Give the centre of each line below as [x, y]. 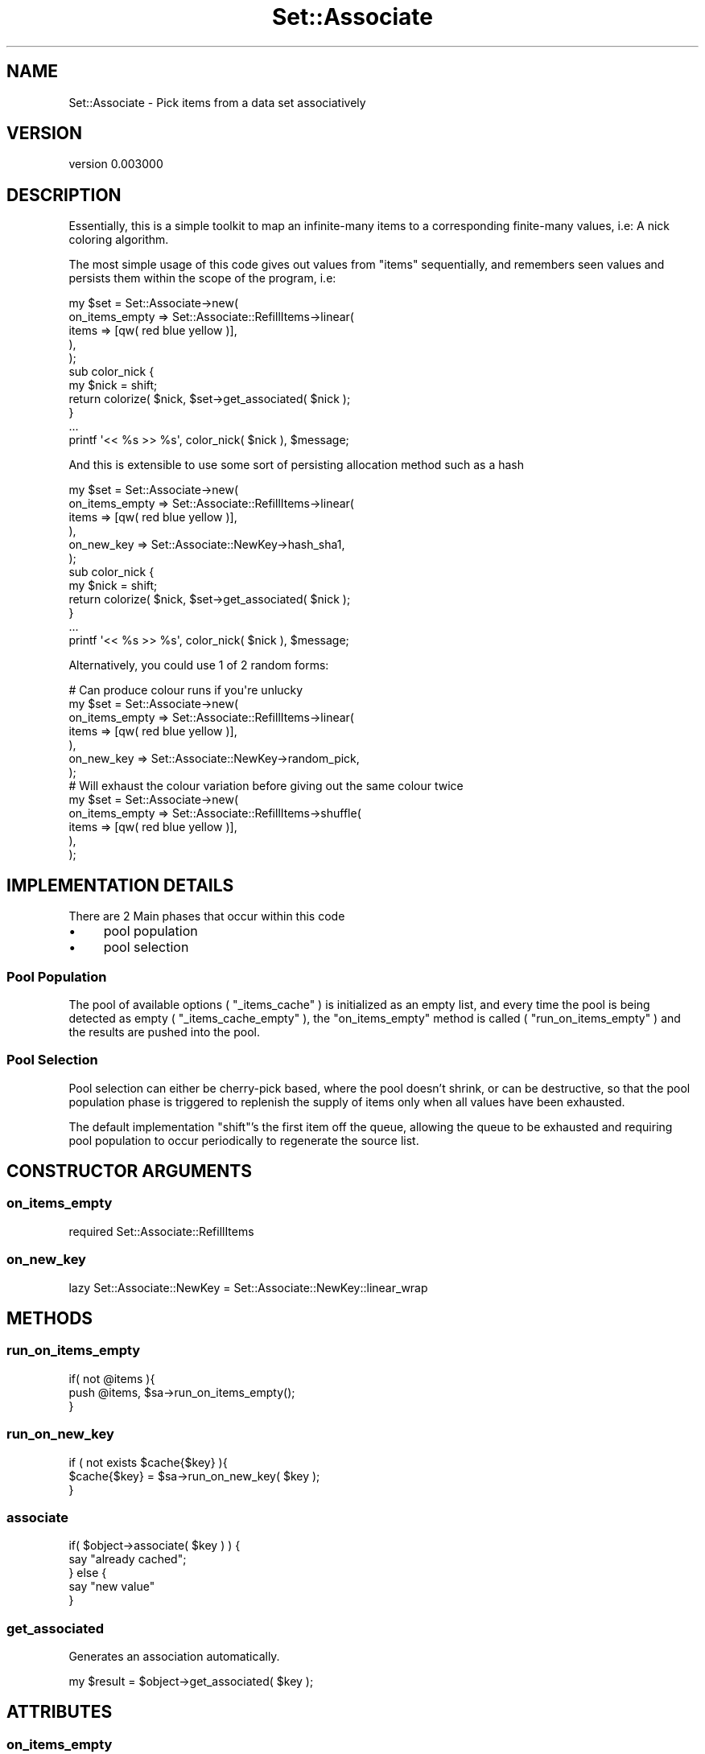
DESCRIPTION [64, 195]
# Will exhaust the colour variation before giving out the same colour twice [266, 786]
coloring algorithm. [119, 240]
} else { [88, 1573]
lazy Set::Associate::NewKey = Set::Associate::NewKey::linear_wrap [248, 1287]
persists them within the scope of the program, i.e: [202, 278]
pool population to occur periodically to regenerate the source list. [244, 1140]
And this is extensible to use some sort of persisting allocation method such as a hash [297, 465]
